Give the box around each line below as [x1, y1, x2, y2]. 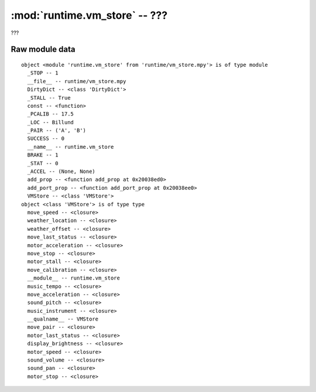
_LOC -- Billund [27, 119, 74, 125]
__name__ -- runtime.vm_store [27, 144, 114, 150]
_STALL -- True [27, 94, 71, 101]
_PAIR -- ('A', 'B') [27, 127, 87, 134]
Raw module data [11, 45, 75, 54]
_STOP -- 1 [27, 70, 59, 76]
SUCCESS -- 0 [27, 135, 65, 142]
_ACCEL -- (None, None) [27, 168, 96, 175]
